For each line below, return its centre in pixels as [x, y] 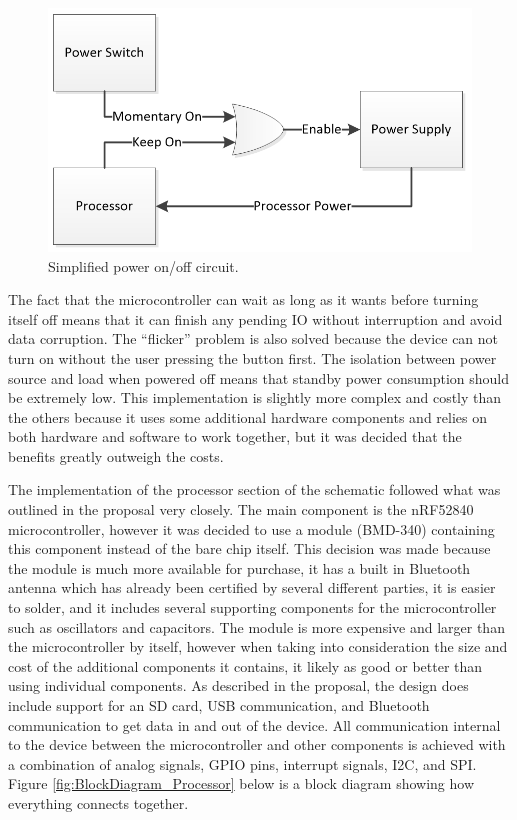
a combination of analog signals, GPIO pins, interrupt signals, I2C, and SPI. [242, 763]
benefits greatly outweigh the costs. [116, 455]
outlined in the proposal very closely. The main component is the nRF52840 [241, 509]
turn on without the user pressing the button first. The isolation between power [252, 357]
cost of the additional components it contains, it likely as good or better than [245, 665]
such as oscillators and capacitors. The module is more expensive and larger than [256, 626]
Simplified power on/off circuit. [143, 265]
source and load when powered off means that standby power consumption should [259, 377]
